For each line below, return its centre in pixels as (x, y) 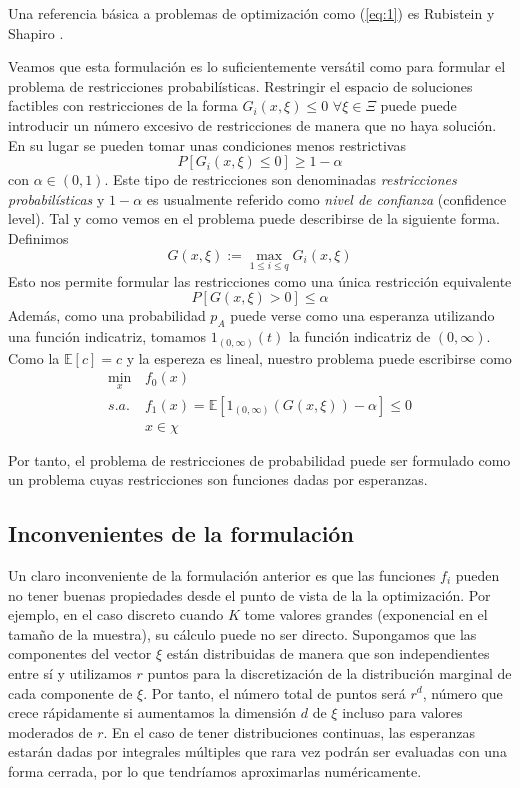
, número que (462, 692)
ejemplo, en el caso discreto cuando (116, 614)
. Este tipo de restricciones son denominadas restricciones (280, 179)
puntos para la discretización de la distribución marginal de (329, 672)
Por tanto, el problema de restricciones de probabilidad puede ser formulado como (259, 459)
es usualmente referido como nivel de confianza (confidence (326, 198)
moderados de (50, 731)
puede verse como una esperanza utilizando (362, 315)
